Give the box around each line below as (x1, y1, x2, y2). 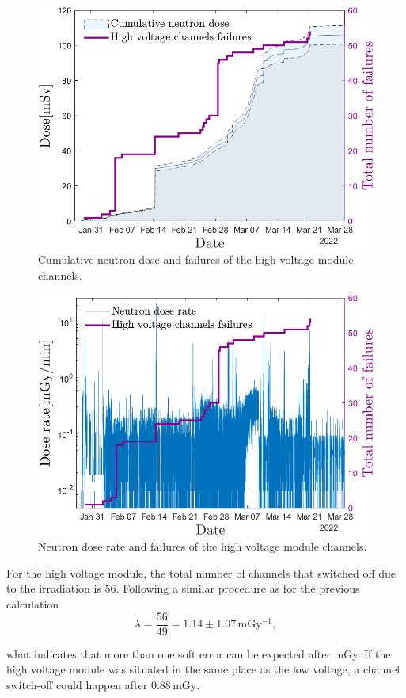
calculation (6, 596, 59, 612)
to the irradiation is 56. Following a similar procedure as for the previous (6, 580, 360, 597)
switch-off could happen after (6, 676, 148, 692)
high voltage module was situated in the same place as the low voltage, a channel (6, 661, 400, 677)
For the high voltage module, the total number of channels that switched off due (6, 564, 396, 581)
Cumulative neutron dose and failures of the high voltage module (38, 251, 354, 268)
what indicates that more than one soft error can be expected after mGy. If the (6, 645, 391, 662)
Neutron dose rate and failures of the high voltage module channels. (38, 538, 367, 555)
